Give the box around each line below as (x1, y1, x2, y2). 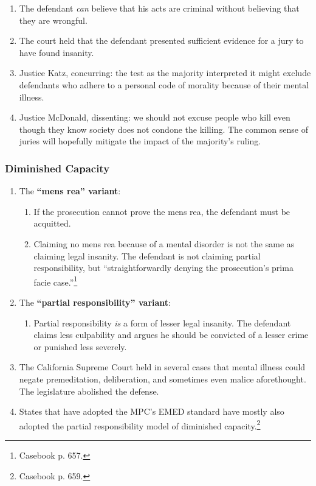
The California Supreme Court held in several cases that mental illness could (19, 361, 306, 373)
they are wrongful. (19, 13, 88, 26)
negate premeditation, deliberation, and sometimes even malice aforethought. (19, 372, 306, 385)
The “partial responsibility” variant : (19, 295, 171, 308)
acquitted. (33, 217, 71, 230)
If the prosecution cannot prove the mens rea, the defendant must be (33, 205, 290, 217)
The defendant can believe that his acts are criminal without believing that (19, 2, 300, 14)
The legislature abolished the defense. (19, 384, 159, 397)
